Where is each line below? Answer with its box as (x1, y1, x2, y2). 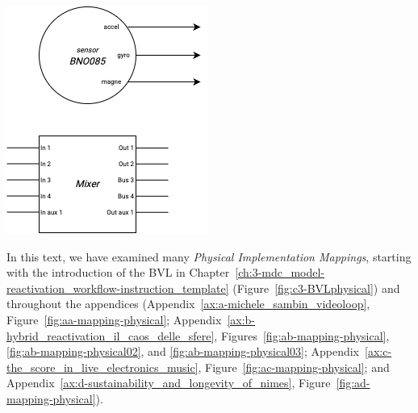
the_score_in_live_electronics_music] (6, 358, 199, 375)
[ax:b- (227, 311, 256, 327)
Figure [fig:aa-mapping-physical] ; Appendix (6, 311, 222, 327)
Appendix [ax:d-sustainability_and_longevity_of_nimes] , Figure (6, 374, 331, 391)
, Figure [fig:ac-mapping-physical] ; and (198, 358, 390, 375)
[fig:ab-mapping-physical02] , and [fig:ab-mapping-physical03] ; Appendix (6, 343, 360, 360)
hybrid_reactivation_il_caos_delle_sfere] (6, 327, 215, 344)
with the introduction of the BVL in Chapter (6, 264, 230, 281)
